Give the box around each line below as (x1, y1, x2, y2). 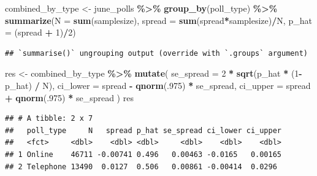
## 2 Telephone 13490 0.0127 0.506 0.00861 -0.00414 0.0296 (5, 162, 277, 171)
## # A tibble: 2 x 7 (5, 114, 93, 123)
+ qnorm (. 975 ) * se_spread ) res (5, 91, 134, 104)
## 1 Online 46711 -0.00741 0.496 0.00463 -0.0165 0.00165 (5, 150, 282, 159)
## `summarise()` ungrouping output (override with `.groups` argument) (5, 48, 308, 58)
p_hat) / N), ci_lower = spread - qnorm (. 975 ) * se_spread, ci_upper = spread (5, 78, 311, 91)
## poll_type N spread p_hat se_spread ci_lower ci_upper (5, 126, 282, 135)
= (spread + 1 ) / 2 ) (5, 26, 76, 39)
